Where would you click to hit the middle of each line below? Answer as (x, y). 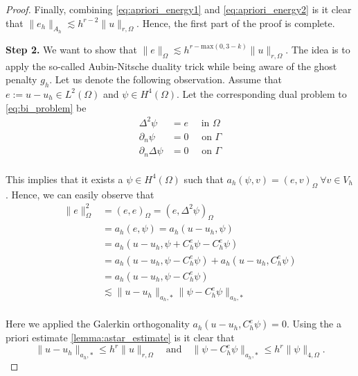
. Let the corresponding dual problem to (262, 93)
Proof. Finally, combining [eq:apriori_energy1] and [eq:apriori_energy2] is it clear (179, 9)
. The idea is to (318, 49)
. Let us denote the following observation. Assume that (166, 79)
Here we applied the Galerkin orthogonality (98, 324)
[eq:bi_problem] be (46, 107)
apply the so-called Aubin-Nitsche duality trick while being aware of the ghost (171, 66)
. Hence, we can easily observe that (80, 194)
